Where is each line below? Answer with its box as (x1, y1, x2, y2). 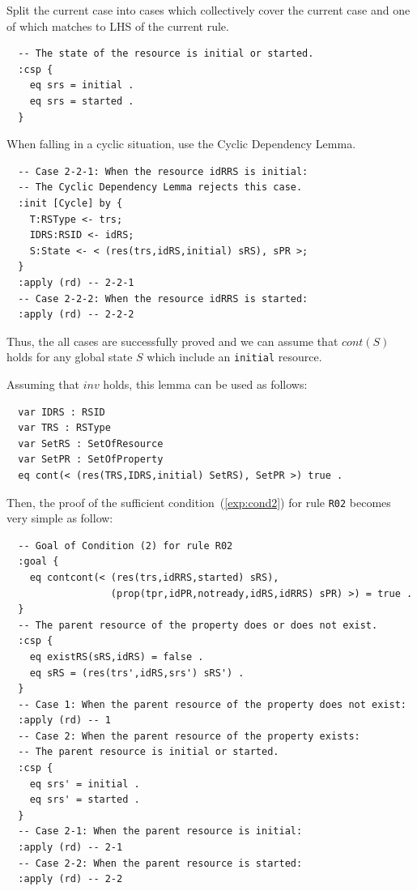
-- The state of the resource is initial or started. (18, 48, 314, 60)
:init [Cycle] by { (18, 197, 123, 209)
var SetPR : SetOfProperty (18, 454, 164, 466)
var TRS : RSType (18, 422, 111, 434)
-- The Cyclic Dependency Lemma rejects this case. (18, 181, 303, 194)
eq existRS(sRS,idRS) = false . (29, 650, 204, 663)
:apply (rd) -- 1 (18, 714, 111, 727)
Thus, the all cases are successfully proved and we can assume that (6, 332, 338, 349)
